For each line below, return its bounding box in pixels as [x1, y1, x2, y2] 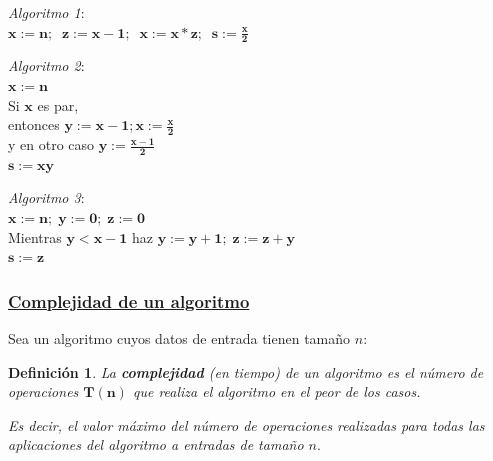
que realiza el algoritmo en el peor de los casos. [132, 381, 421, 402]
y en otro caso [8, 134, 95, 155]
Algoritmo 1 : [8, 2, 85, 22]
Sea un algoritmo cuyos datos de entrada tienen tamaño [8, 328, 351, 349]
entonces [8, 114, 60, 135]
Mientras [8, 226, 62, 247]
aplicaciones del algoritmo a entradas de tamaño [8, 434, 304, 455]
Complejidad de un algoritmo [8, 288, 250, 313]
